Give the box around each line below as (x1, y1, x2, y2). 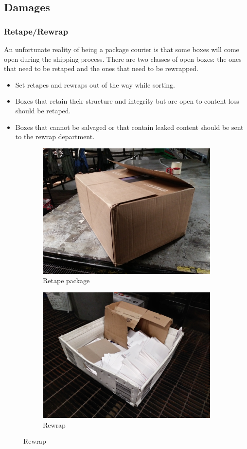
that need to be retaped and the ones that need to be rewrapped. (4, 63, 198, 73)
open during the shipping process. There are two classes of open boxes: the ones (4, 54, 242, 64)
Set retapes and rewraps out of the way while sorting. (15, 79, 176, 90)
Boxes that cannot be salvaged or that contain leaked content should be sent (15, 122, 244, 132)
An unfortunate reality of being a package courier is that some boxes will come (4, 44, 239, 54)
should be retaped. (15, 105, 71, 115)
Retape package (43, 275, 90, 286)
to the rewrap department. (15, 131, 95, 142)
